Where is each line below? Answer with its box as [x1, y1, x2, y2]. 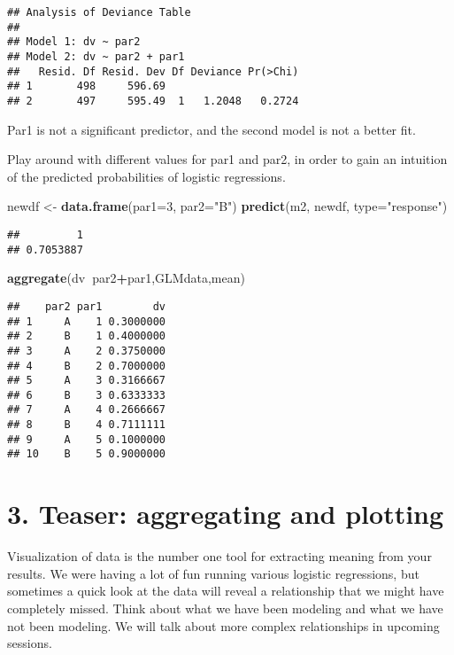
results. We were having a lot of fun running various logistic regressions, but [7, 564, 419, 582]
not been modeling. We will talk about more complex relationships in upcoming [7, 616, 440, 635]
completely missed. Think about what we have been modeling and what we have [7, 599, 443, 617]
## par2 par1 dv [7, 300, 165, 313]
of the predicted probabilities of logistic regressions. [7, 167, 286, 185]
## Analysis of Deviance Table [7, 6, 191, 19]
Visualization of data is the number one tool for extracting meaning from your [7, 547, 432, 565]
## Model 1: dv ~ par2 [7, 35, 141, 49]
